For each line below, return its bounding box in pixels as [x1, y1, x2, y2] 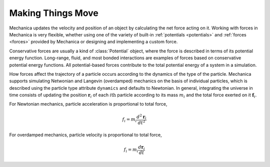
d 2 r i [136, 113, 147, 121]
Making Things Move [9, 7, 98, 18]
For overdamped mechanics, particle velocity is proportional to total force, [9, 132, 162, 138]
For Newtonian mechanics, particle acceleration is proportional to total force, [9, 101, 167, 107]
